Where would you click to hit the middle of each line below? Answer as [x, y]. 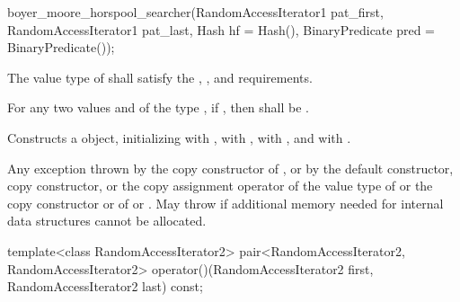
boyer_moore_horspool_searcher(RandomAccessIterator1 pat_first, [195, 12]
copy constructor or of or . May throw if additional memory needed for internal [226, 203]
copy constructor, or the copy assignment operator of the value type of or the [220, 186]
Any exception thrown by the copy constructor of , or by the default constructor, [230, 168]
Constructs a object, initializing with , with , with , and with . [179, 137]
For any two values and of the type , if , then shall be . [158, 107]
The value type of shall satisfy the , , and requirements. [160, 77]
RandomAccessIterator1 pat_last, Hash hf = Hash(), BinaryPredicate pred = [221, 29]
